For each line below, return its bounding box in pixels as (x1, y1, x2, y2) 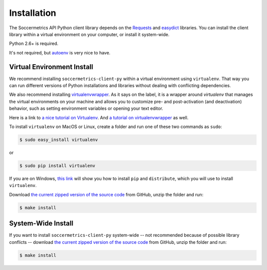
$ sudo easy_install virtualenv (19, 136, 98, 142)
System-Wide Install (9, 219, 74, 227)
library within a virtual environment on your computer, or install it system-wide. (9, 31, 170, 37)
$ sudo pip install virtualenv (19, 163, 96, 168)
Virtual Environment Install (9, 62, 93, 71)
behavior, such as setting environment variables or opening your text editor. (9, 105, 163, 111)
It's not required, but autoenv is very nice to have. (9, 49, 111, 55)
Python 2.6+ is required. (9, 41, 59, 46)
